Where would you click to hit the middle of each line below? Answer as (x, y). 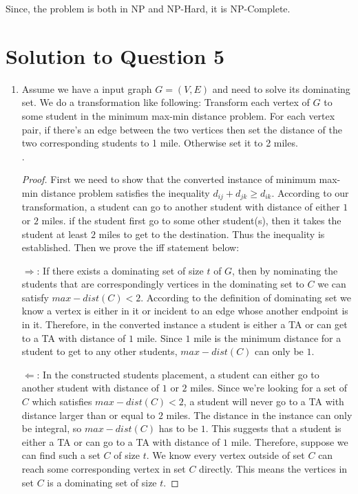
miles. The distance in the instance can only (259, 415)
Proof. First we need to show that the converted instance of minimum (169, 179)
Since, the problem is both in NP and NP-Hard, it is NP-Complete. (148, 8)
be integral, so (52, 428)
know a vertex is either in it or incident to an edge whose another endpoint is (185, 311)
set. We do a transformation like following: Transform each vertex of (166, 102)
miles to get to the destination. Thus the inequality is (212, 234)
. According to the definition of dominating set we (246, 297)
